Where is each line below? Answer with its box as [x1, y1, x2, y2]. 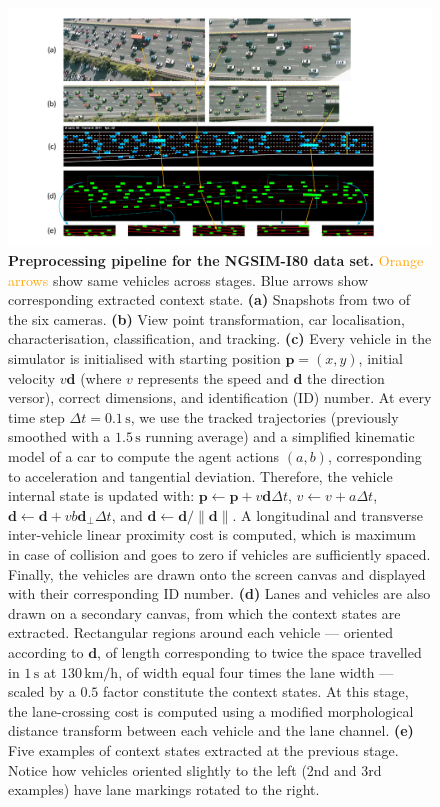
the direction [306, 367, 385, 388]
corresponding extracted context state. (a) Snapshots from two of [8, 289, 410, 310]
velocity [8, 367, 56, 388]
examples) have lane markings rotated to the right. [8, 779, 320, 800]
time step [8, 406, 65, 427]
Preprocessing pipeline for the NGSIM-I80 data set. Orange [8, 250, 424, 271]
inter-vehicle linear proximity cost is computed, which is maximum [8, 524, 416, 545]
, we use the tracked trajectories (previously [130, 406, 399, 427]
